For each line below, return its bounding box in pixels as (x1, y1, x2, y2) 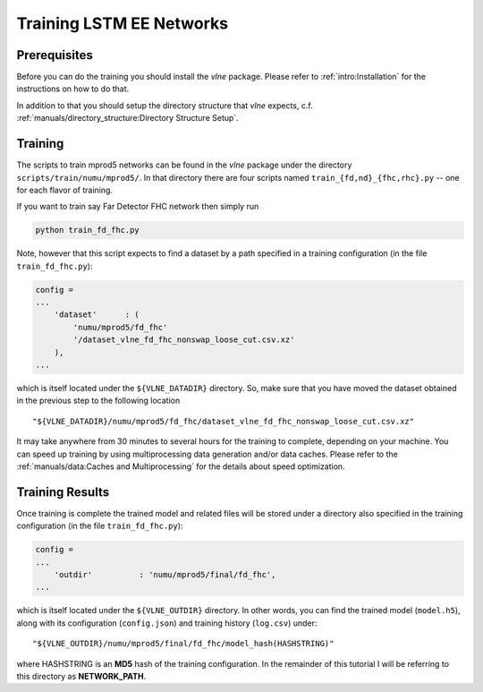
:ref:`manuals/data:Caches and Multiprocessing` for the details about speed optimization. (16, 461, 345, 472)
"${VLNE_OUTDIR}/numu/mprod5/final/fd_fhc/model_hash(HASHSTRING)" (32, 638, 335, 649)
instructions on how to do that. (16, 83, 130, 94)
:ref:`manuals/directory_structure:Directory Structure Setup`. (16, 113, 239, 124)
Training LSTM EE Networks (16, 13, 228, 33)
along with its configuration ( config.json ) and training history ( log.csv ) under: (16, 618, 318, 628)
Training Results (16, 484, 110, 500)
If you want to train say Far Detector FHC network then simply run (16, 201, 259, 212)
